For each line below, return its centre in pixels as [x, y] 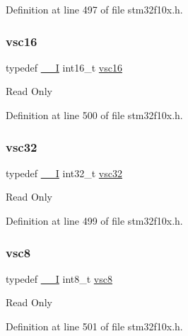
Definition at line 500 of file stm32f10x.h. [94, 115]
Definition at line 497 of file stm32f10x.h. [94, 9]
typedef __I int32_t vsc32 [64, 173]
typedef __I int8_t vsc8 [59, 278]
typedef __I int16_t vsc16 [64, 67]
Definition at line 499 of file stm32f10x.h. [94, 220]
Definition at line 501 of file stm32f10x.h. [94, 326]
